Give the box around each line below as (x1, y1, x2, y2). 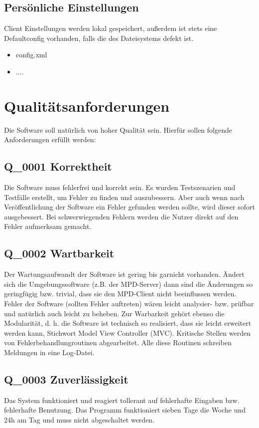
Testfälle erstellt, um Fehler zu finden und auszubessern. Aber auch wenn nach (4, 192, 245, 202)
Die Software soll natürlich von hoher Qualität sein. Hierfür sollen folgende (4, 124, 232, 135)
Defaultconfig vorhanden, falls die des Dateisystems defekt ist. (4, 32, 194, 43)
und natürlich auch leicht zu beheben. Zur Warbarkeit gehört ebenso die (4, 308, 225, 318)
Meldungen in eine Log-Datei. (4, 347, 95, 358)
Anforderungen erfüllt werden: (4, 134, 96, 145)
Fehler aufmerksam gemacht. (4, 221, 92, 231)
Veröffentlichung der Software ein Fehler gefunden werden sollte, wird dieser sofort (4, 202, 255, 212)
